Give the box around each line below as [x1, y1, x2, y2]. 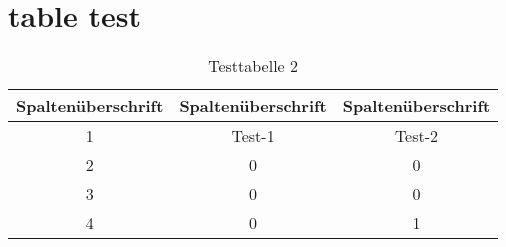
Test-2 [394, 124, 439, 148]
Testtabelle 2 [208, 54, 299, 78]
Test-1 [231, 124, 275, 148]
